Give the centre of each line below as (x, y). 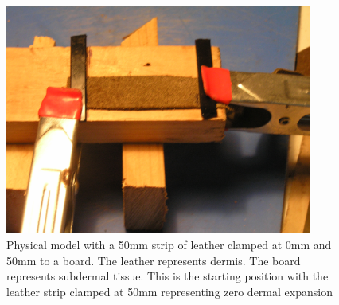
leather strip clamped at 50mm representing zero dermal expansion (169, 291)
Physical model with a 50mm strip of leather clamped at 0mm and (169, 245)
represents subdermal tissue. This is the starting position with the (168, 276)
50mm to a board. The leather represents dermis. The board (154, 260)
